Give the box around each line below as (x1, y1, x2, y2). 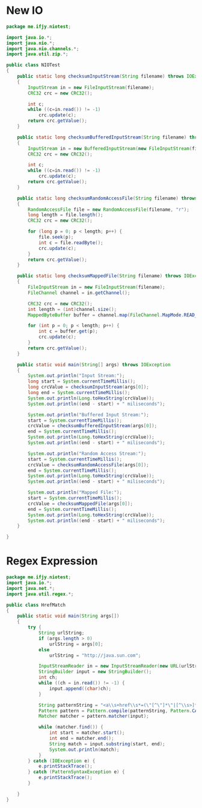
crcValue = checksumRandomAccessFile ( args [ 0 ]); (28, 462, 149, 468)
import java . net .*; (6, 585, 55, 591)
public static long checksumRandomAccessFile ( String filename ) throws (17, 195, 198, 201)
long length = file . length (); (28, 212, 103, 218)
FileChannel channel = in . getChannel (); (28, 290, 130, 296)
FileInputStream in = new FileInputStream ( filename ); (28, 284, 165, 290)
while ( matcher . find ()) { (38, 724, 103, 730)
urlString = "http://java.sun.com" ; (49, 652, 141, 659)
